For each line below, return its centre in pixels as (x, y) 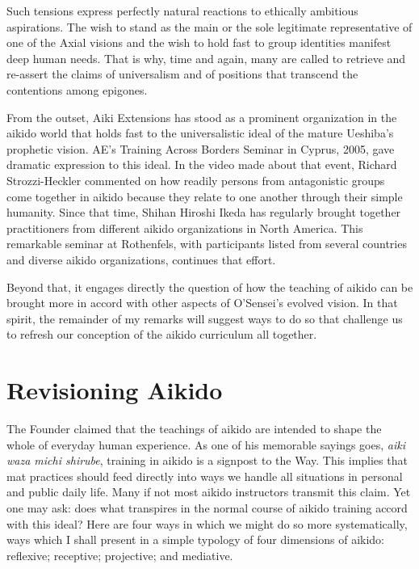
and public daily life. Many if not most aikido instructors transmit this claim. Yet (209, 492)
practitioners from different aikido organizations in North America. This (185, 228)
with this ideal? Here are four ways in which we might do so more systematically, (207, 523)
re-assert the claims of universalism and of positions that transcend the (182, 74)
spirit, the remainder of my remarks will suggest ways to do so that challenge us (205, 318)
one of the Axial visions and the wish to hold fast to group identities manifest (199, 42)
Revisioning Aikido (115, 390)
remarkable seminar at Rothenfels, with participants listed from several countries (207, 244)
